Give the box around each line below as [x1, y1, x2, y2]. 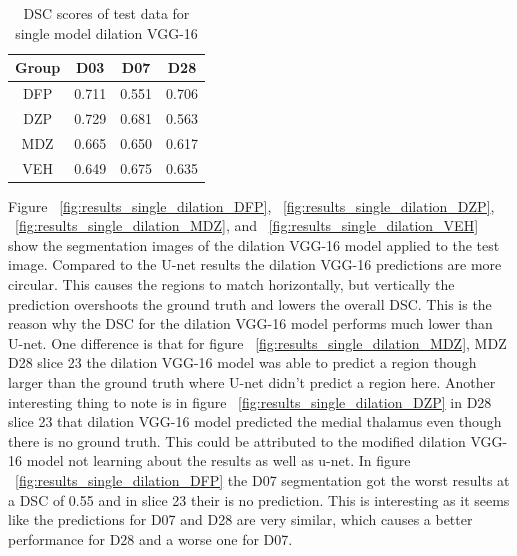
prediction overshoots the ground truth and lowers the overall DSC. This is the [8, 293, 492, 314]
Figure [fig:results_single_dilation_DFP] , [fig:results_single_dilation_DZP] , [8, 195, 495, 216]
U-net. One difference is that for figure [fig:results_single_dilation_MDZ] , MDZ [8, 332, 507, 353]
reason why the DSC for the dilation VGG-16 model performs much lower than [8, 313, 493, 334]
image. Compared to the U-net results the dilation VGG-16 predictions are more [8, 254, 502, 275]
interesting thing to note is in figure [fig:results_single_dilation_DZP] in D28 [8, 391, 492, 412]
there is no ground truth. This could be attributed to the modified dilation [8, 430, 466, 451]
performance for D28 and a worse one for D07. [8, 528, 293, 549]
